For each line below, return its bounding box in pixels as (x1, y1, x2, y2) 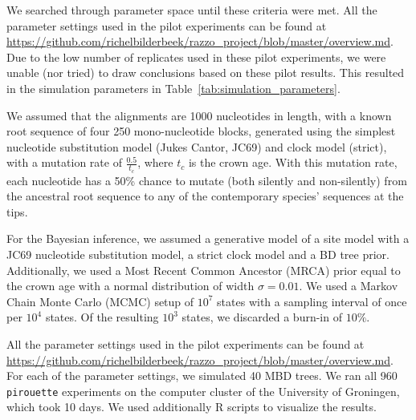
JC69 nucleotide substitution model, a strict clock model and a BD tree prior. (6, 245, 389, 262)
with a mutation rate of (6, 154, 122, 171)
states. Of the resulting (45, 309, 159, 325)
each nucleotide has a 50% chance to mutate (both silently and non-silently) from (6, 172, 407, 188)
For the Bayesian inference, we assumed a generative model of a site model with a (6, 230, 410, 247)
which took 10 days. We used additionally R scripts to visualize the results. (6, 398, 377, 415)
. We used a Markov (299, 277, 398, 294)
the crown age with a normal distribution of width (6, 277, 255, 294)
